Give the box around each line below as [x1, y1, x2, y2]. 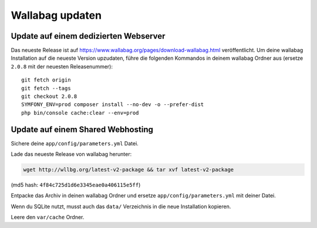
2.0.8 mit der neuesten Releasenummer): [11, 63, 113, 70]
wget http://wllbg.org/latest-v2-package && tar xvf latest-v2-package [23, 166, 234, 173]
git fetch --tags [21, 85, 71, 91]
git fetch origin [21, 77, 71, 83]
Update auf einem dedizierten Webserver [11, 31, 166, 41]
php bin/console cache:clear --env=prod [21, 109, 139, 116]
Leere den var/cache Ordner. [11, 214, 85, 221]
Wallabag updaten [11, 9, 102, 22]
